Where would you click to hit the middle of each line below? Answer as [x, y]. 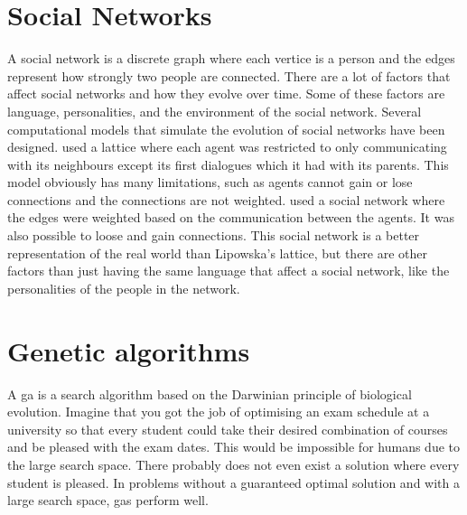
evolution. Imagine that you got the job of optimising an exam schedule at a [219, 412]
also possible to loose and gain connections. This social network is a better [214, 235]
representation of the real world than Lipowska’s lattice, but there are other [218, 253]
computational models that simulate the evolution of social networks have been [226, 129]
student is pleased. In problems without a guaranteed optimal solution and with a [233, 482]
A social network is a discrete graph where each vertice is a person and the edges [231, 58]
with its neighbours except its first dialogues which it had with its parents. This [228, 164]
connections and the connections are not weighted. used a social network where [226, 199]
